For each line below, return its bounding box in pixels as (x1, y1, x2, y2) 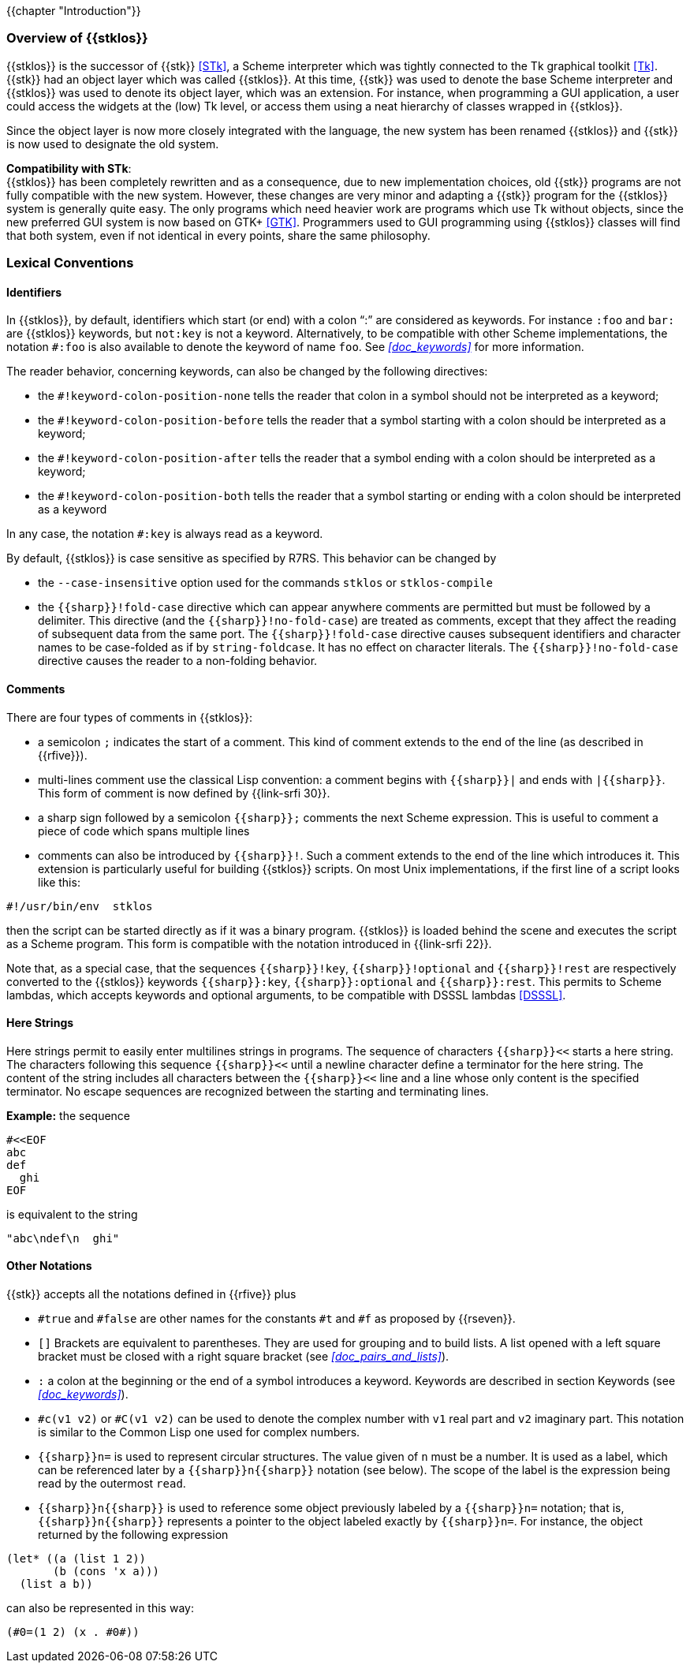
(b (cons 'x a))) (53, 1565, 159, 1578)
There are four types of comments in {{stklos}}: (6, 710, 253, 724)
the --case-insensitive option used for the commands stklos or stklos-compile (38, 576, 493, 590)
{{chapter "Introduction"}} (6, 4, 141, 17)
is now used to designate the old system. (6, 136, 219, 151)
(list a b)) (19, 1578, 93, 1590)
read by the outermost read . (38, 1477, 186, 1490)
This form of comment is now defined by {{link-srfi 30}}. (38, 786, 330, 800)
